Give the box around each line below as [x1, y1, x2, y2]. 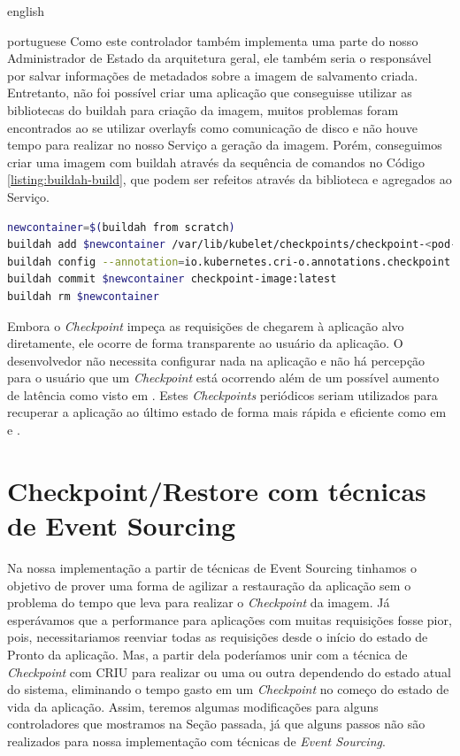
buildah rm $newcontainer [7, 289, 159, 303]
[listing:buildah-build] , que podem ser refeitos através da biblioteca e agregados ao [7, 170, 452, 189]
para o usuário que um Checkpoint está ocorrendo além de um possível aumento [7, 368, 440, 387]
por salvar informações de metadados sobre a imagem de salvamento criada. [7, 66, 418, 84]
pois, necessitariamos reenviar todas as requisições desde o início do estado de [7, 628, 428, 646]
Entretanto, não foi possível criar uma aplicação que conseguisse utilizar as [7, 83, 412, 102]
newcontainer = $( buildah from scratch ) [7, 220, 235, 234]
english [7, 2, 45, 19]
